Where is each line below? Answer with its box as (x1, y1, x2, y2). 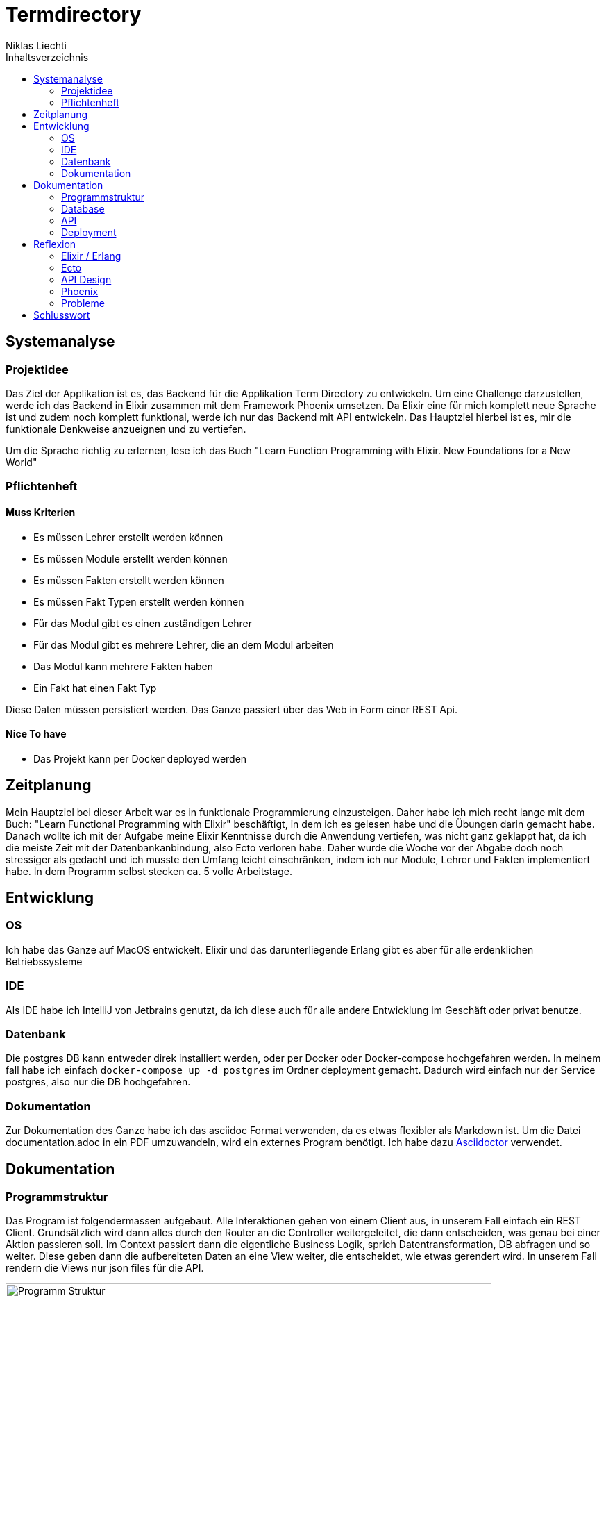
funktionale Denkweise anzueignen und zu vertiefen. (6, 422, 246, 435)
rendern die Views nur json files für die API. (6, 1262, 204, 1274)
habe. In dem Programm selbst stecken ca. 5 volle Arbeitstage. (6, 865, 292, 877)
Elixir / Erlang (61, 249, 121, 262)
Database (61, 202, 105, 215)
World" (6, 456, 37, 468)
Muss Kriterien (6, 506, 76, 518)
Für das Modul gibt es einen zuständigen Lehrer (33, 617, 252, 629)
